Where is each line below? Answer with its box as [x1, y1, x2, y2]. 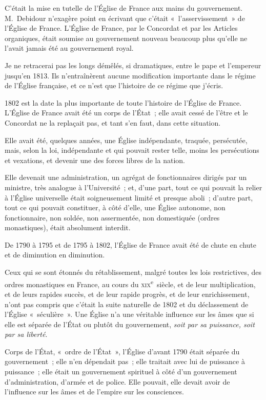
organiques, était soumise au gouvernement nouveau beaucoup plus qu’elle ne [5, 32, 248, 43]
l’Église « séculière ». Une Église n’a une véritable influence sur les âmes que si [5, 309, 254, 319]
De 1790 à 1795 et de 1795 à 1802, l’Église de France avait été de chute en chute [5, 239, 256, 250]
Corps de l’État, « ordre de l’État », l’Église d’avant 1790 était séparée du [5, 346, 240, 356]
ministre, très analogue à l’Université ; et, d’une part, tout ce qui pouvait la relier [5, 182, 262, 192]
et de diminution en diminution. [5, 249, 105, 260]
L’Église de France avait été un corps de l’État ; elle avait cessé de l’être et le [5, 107, 248, 118]
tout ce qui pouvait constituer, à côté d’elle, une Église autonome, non [5, 202, 226, 213]
